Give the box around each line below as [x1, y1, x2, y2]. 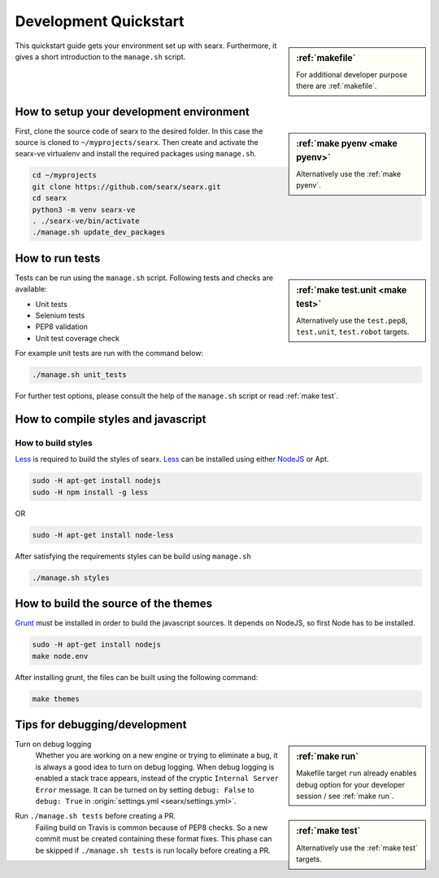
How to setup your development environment [15, 104, 250, 118]
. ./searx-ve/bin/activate [32, 217, 140, 226]
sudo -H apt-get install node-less [32, 530, 174, 539]
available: [15, 284, 48, 294]
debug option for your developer [296, 779, 406, 789]
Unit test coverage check [35, 333, 120, 343]
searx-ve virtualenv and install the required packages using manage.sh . [15, 149, 257, 159]
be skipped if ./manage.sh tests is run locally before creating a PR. [35, 845, 272, 855]
